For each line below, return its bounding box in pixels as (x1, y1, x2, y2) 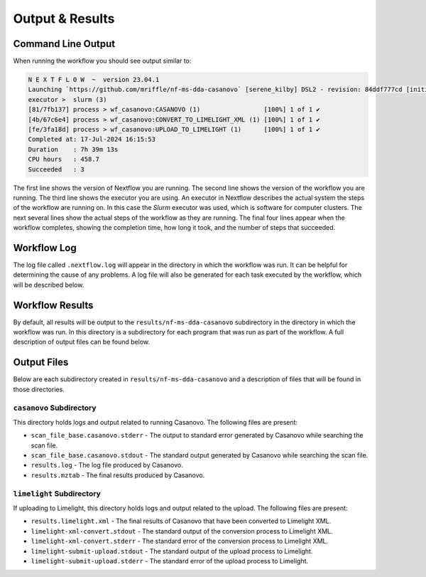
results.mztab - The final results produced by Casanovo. (31, 470, 205, 480)
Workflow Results (13, 299, 94, 311)
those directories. (13, 385, 65, 393)
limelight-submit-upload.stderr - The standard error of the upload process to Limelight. (31, 556, 309, 565)
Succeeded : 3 (28, 165, 85, 174)
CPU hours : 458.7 (28, 155, 99, 164)
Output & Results (13, 11, 115, 26)
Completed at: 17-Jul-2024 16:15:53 (28, 135, 156, 144)
